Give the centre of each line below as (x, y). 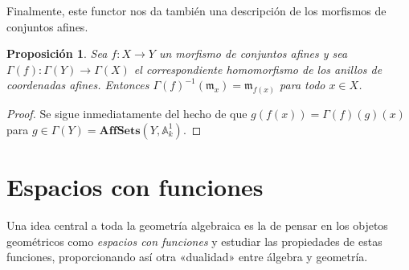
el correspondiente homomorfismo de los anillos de (258, 69)
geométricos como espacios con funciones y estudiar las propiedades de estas (194, 241)
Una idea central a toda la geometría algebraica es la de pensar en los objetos (197, 225)
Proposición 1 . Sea (57, 53)
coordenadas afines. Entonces (78, 85)
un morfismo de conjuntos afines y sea (253, 53)
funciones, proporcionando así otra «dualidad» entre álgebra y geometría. (187, 257)
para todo (303, 85)
